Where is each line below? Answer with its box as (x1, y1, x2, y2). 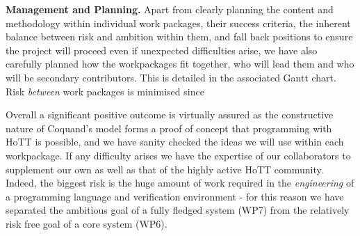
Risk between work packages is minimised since (6, 84, 204, 98)
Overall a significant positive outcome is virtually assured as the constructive (6, 107, 334, 122)
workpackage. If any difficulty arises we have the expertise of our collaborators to (6, 148, 351, 162)
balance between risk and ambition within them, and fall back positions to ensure (6, 29, 353, 44)
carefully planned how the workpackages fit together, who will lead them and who (6, 56, 354, 71)
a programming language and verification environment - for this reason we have (6, 189, 344, 203)
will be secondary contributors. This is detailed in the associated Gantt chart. (6, 70, 336, 84)
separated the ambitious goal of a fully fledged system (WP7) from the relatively (6, 203, 350, 217)
